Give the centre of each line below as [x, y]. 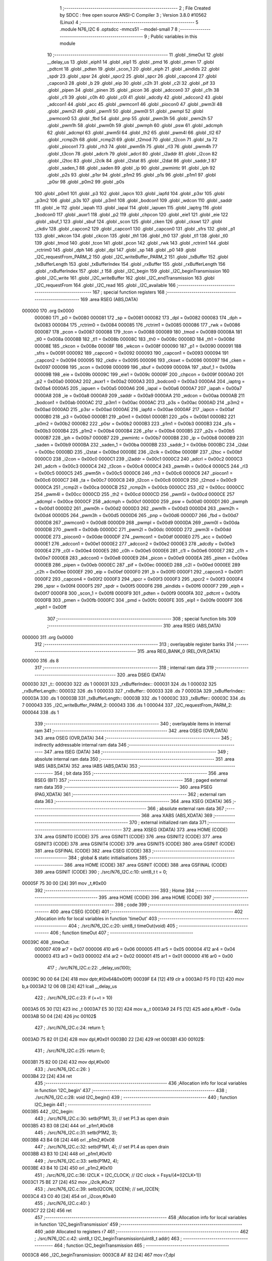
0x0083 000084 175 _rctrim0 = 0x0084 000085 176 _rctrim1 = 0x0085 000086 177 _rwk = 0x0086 [137, 325]
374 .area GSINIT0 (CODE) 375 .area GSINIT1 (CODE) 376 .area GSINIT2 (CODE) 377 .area [128, 837]
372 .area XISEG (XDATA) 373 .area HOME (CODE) [175, 829]
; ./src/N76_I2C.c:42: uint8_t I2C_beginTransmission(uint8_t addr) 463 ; [108, 1239]
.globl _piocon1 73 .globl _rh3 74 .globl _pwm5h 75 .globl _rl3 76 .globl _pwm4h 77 [132, 147]
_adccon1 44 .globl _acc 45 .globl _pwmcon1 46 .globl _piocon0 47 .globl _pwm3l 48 [135, 104]
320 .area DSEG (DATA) [141, 675]
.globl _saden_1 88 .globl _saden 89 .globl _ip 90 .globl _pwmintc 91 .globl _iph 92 [131, 168]
